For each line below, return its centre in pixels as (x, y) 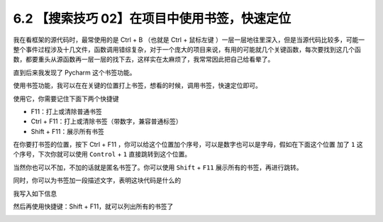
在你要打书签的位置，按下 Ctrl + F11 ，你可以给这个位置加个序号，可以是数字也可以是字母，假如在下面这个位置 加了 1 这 (188, 145)
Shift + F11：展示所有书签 (67, 131)
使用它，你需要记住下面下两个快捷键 (66, 99)
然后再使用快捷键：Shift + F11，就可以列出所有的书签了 (93, 206)
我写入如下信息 (35, 193)
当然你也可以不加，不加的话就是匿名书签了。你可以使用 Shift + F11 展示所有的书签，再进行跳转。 (158, 167)
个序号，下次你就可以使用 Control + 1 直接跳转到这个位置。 (102, 154)
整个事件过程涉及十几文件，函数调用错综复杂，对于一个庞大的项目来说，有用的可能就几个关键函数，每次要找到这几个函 (187, 49)
